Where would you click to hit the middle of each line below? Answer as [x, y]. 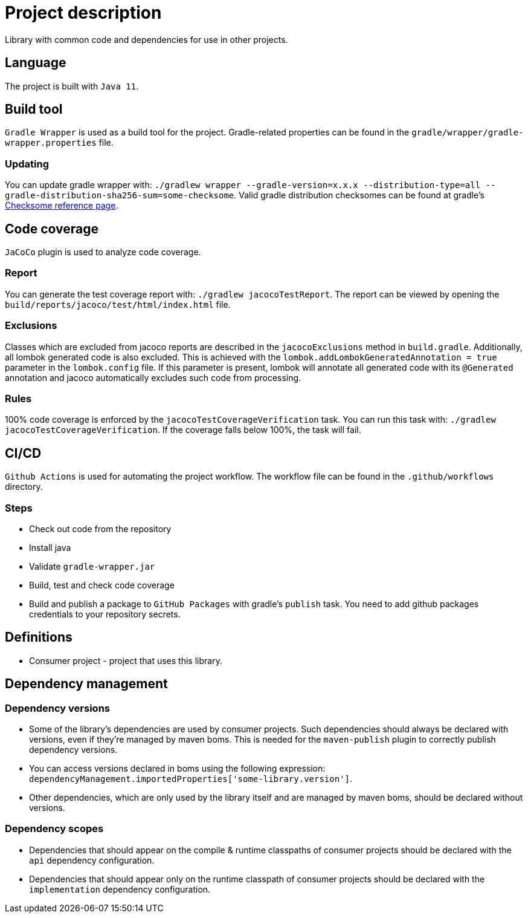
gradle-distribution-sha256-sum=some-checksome [120, 196]
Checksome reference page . [62, 206]
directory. [24, 487]
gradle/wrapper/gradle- [468, 133]
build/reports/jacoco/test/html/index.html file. [118, 304]
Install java [50, 547]
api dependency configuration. [92, 860]
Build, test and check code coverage [102, 585]
